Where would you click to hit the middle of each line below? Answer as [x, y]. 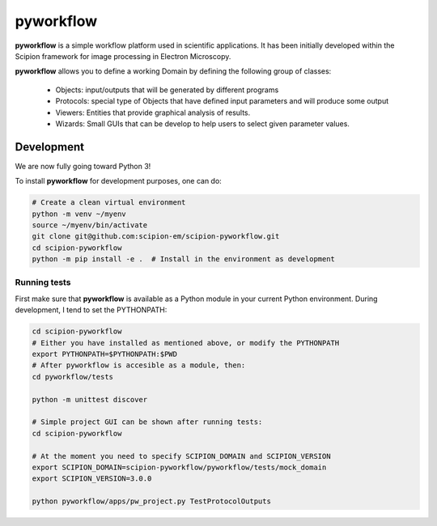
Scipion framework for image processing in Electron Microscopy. [123, 56]
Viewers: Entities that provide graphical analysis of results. [153, 112]
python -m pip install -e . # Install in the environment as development [184, 259]
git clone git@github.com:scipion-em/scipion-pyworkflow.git [156, 236]
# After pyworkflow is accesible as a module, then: [139, 365]
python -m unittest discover [90, 399]
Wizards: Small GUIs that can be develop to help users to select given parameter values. [202, 123]
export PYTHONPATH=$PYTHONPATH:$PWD [105, 354]
